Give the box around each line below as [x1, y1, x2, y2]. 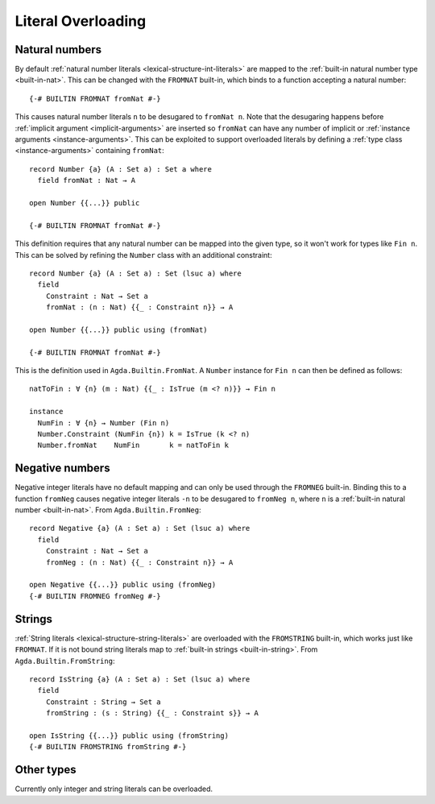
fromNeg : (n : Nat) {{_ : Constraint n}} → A [45, 557, 234, 567]
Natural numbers [14, 43, 102, 56]
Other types [14, 763, 77, 777]
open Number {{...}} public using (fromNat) [29, 325, 209, 334]
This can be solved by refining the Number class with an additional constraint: [14, 250, 273, 259]
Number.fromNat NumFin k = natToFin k [37, 441, 230, 450]
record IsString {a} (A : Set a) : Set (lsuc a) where [29, 674, 251, 684]
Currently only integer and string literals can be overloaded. [14, 784, 213, 794]
